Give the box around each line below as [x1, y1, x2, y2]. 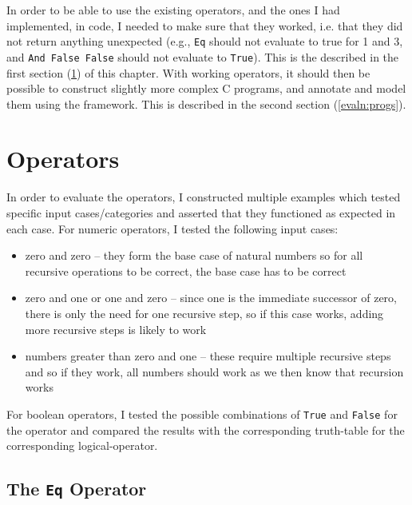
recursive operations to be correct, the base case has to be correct [25, 262, 347, 279]
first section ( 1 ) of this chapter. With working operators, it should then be [6, 64, 370, 81]
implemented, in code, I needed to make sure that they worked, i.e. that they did [6, 17, 403, 34]
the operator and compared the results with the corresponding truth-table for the [6, 421, 405, 438]
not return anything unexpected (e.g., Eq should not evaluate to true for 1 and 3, [6, 33, 403, 50]
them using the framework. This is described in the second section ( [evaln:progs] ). [6, 95, 406, 112]
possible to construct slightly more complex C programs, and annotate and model [6, 80, 406, 97]
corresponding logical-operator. [6, 437, 158, 454]
